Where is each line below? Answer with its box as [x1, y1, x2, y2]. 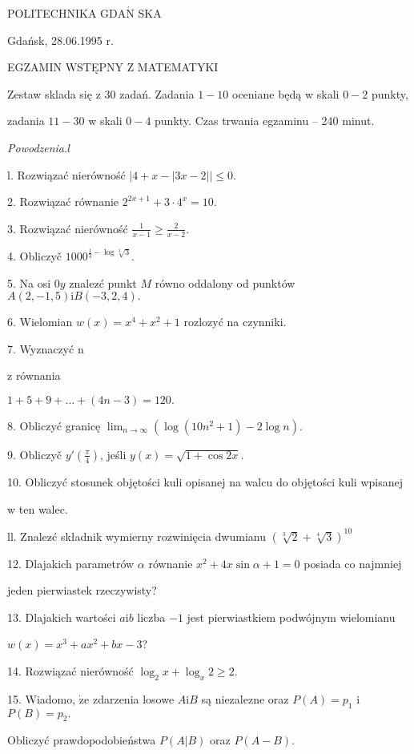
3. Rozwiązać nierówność [7, 220, 128, 236]
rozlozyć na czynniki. [183, 313, 287, 330]
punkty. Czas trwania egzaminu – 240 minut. [155, 112, 375, 129]
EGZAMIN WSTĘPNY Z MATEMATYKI [7, 58, 219, 75]
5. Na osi [7, 274, 51, 291]
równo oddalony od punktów [155, 274, 295, 291]
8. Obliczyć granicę [7, 417, 101, 433]
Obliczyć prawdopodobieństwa [7, 732, 156, 748]
